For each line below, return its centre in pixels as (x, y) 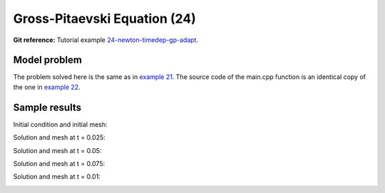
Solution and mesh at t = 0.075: (59, 163)
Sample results (47, 107)
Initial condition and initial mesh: (60, 124)
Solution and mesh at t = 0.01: (57, 177)
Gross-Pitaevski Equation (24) (104, 19)
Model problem (47, 60)
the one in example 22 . (47, 87)
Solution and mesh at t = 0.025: (60, 137)
